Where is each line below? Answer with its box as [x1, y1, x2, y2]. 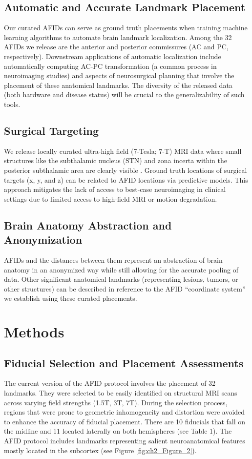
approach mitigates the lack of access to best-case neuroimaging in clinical [4, 184, 226, 194]
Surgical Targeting [4, 123, 99, 138]
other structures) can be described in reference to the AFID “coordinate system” [4, 283, 246, 293]
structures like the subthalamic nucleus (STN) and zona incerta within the [4, 155, 227, 166]
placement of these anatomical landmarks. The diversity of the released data [4, 80, 232, 90]
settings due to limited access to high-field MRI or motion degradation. [4, 193, 217, 204]
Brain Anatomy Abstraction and [4, 217, 172, 232]
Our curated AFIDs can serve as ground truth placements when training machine [4, 22, 248, 33]
